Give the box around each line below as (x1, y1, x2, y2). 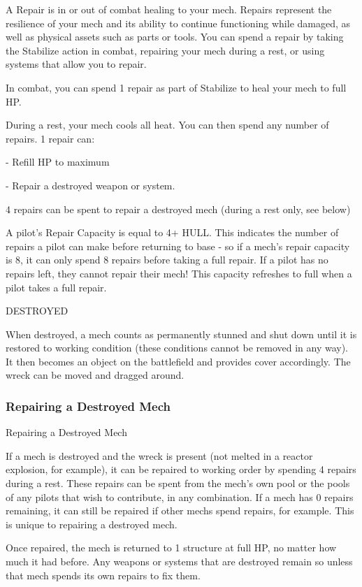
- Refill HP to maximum (6, 154, 110, 169)
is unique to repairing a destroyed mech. (6, 516, 178, 531)
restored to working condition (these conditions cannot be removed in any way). (6, 340, 348, 355)
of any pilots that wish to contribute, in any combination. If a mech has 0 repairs (6, 489, 354, 504)
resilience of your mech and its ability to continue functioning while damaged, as (6, 15, 351, 30)
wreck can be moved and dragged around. (6, 368, 184, 382)
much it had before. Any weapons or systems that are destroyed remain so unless (6, 554, 353, 569)
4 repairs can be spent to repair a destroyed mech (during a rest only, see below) (6, 201, 351, 216)
